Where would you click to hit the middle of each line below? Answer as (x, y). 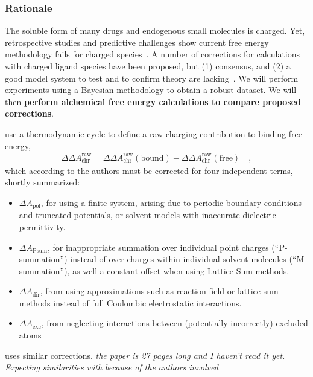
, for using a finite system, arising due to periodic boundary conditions (171, 202)
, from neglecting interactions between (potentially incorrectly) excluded (175, 323)
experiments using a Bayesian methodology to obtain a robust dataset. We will (151, 90)
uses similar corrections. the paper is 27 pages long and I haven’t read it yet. (145, 355)
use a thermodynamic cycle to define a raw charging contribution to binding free (154, 133)
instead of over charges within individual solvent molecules (178, 259)
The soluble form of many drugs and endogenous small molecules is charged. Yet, (155, 31)
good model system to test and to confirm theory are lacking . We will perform (152, 78)
